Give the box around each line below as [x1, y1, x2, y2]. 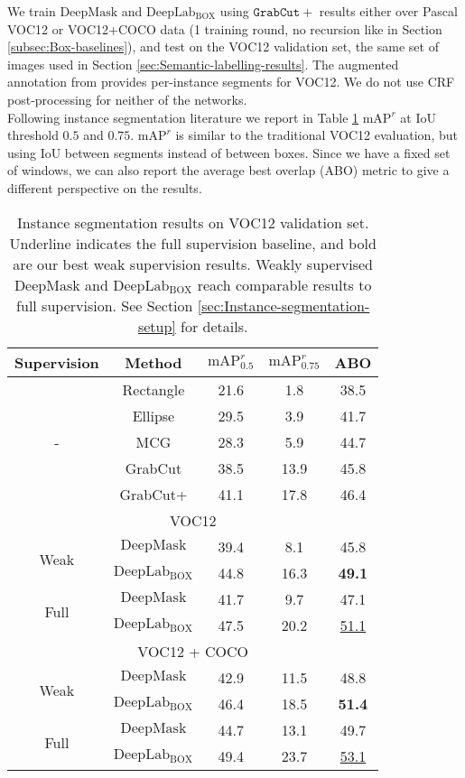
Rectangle [122, 378, 185, 400]
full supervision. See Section [16, 294, 193, 316]
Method [125, 351, 182, 373]
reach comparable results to [197, 273, 372, 295]
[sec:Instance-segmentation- [197, 294, 370, 316]
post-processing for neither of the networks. [7, 89, 247, 108]
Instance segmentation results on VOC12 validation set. [16, 211, 369, 233]
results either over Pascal [319, 2, 458, 20]
